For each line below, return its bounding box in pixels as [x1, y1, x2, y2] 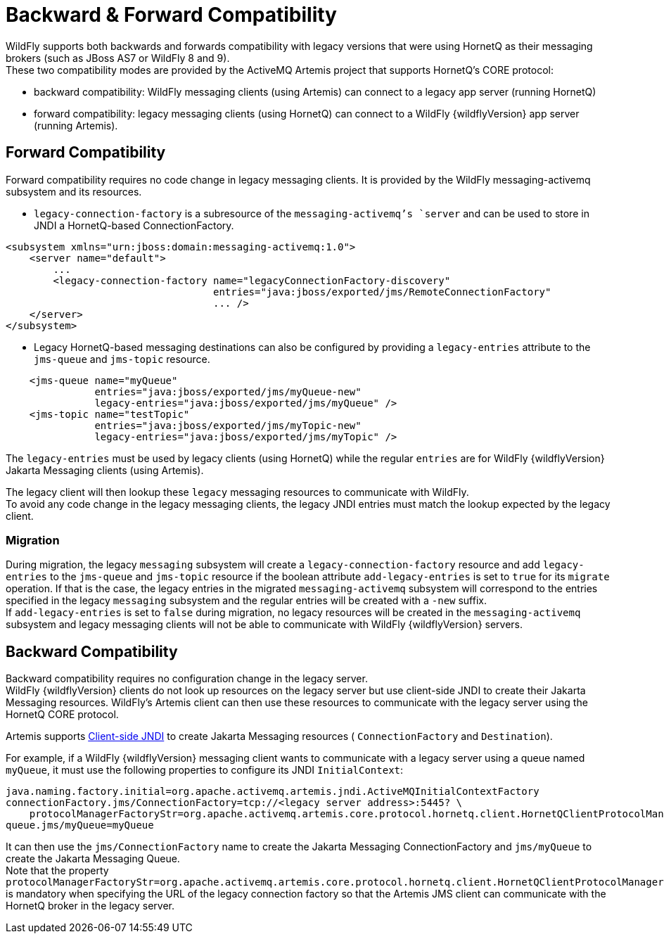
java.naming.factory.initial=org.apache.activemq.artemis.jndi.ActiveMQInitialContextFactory [6, 786, 539, 798]
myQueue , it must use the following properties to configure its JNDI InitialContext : [6, 764, 404, 777]
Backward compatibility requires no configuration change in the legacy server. [6, 672, 368, 685]
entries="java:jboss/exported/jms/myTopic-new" [94, 419, 362, 431]
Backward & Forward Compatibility [6, 3, 337, 27]
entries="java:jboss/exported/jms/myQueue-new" [94, 385, 362, 397]
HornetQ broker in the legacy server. [6, 900, 175, 912]
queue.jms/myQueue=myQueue [6, 819, 154, 831]
